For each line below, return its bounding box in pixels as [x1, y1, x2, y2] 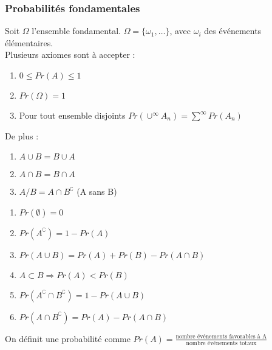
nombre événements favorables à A [175, 334, 267, 340]
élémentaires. [5, 36, 53, 49]
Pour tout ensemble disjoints [19, 109, 126, 121]
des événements [204, 24, 262, 37]
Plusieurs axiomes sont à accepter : [5, 48, 135, 61]
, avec [169, 24, 191, 37]
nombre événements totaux [186, 340, 257, 346]
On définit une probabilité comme [5, 332, 131, 345]
